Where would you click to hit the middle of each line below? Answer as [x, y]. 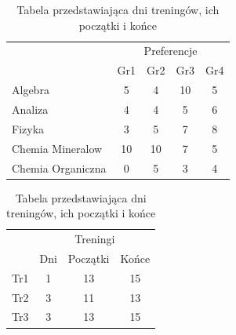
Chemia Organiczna [59, 167]
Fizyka [28, 128]
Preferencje [171, 51]
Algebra [31, 90]
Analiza [30, 109]
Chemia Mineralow [57, 148]
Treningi [95, 239]
